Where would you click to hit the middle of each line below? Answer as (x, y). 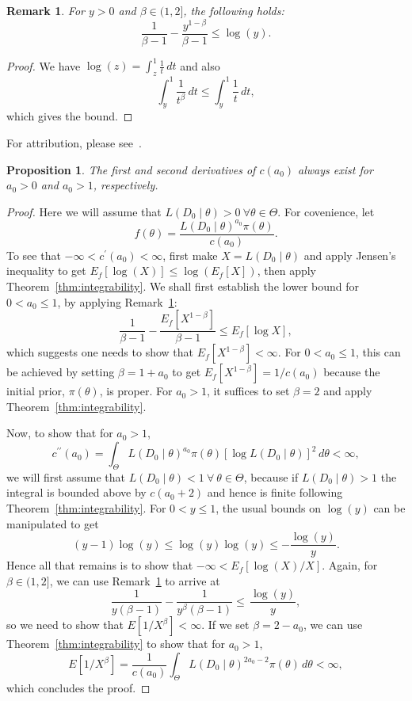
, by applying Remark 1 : (117, 301)
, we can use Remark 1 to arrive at (135, 580)
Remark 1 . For (46, 10)
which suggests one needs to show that (100, 352)
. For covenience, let (326, 211)
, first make (190, 255)
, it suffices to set (248, 391)
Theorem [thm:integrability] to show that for (116, 644)
